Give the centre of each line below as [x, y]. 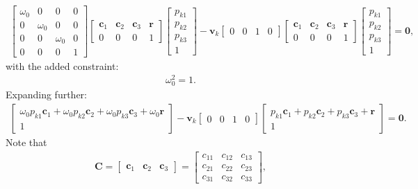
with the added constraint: [62, 65]
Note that [26, 142]
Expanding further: [46, 94]
